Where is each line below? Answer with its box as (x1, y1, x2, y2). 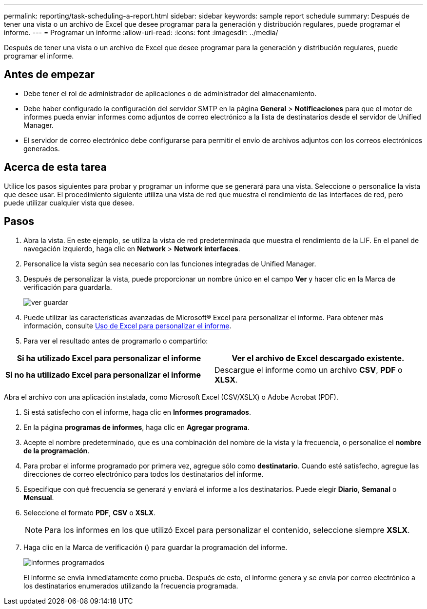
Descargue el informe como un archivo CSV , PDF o (214, 365, 403, 375)
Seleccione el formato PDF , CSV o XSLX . (23, 508, 156, 517)
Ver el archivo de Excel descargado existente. (232, 353, 405, 363)
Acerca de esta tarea (4, 161, 107, 174)
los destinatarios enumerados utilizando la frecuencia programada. (23, 581, 238, 590)
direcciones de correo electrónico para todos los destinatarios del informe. (23, 469, 264, 478)
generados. (23, 144, 60, 153)
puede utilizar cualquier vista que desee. (4, 198, 135, 207)
